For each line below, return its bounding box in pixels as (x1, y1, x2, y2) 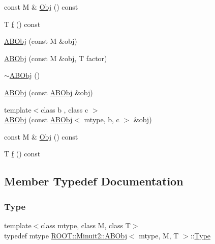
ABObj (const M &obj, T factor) (4, 52, 107, 63)
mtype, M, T (139, 230, 179, 240)
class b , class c (41, 104, 88, 115)
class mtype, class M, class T (41, 220, 131, 230)
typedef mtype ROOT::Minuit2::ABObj (4, 230, 127, 240)
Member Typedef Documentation (4, 173, 183, 189)
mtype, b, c (84, 114, 119, 125)
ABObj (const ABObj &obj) (4, 87, 93, 97)
